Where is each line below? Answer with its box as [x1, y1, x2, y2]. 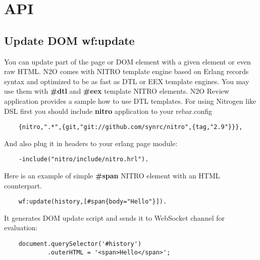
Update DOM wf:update [4, 32, 135, 48]
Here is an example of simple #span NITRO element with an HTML [4, 170, 220, 181]
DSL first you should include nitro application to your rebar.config [4, 105, 212, 116]
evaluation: [4, 222, 38, 233]
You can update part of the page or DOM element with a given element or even [4, 56, 251, 67]
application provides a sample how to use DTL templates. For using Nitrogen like [4, 95, 256, 106]
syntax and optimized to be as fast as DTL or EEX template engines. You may [4, 76, 249, 86]
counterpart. [4, 180, 42, 190]
